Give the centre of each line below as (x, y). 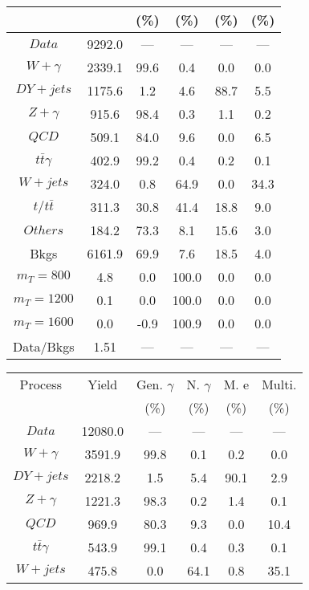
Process (41, 384)
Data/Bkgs (44, 346)
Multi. (279, 384)
